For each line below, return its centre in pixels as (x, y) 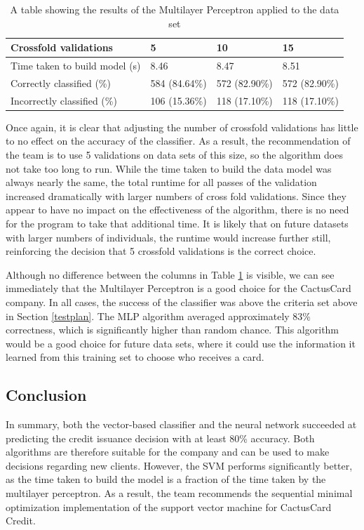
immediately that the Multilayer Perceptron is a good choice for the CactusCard (178, 288)
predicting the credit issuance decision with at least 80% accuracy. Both (160, 438)
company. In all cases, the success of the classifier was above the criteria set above (182, 302)
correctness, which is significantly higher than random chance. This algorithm (173, 330)
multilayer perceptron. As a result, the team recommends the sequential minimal (179, 493)
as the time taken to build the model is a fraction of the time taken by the (166, 479)
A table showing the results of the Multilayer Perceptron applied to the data (175, 9)
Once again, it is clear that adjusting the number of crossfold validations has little (182, 127)
